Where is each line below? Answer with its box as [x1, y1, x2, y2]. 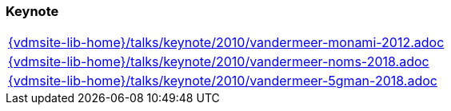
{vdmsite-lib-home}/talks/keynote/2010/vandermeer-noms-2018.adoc [8, 54, 429, 70]
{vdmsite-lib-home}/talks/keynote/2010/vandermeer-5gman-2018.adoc [8, 73, 437, 89]
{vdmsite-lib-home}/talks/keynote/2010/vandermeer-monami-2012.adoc [8, 34, 445, 51]
